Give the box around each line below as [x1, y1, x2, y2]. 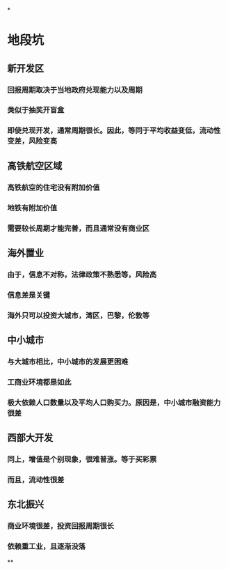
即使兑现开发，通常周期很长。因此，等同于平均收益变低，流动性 [7, 125, 221, 135]
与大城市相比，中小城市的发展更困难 [7, 357, 129, 367]
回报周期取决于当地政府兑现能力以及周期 [7, 85, 142, 95]
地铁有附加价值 [7, 203, 58, 213]
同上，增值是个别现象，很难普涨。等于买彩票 [7, 454, 157, 464]
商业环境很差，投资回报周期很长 [7, 521, 115, 531]
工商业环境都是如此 [7, 377, 72, 387]
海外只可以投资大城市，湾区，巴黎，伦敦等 [7, 310, 150, 320]
